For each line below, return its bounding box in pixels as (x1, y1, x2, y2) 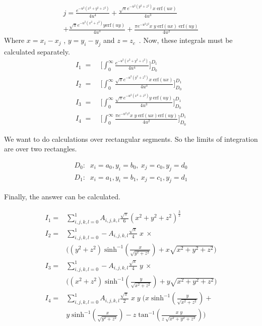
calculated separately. (4, 46, 70, 57)
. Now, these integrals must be (139, 35, 233, 45)
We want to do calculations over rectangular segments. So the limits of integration (4, 133, 258, 144)
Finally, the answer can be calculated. (4, 191, 120, 202)
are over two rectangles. (4, 143, 77, 154)
